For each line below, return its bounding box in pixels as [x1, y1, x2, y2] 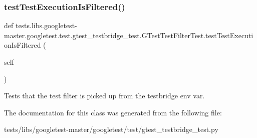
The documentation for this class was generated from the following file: [4, 107, 222, 117]
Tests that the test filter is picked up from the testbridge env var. [4, 90, 205, 101]
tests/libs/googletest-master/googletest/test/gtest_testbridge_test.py [4, 124, 218, 134]
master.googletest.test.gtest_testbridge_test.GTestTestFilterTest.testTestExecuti [4, 30, 253, 40]
